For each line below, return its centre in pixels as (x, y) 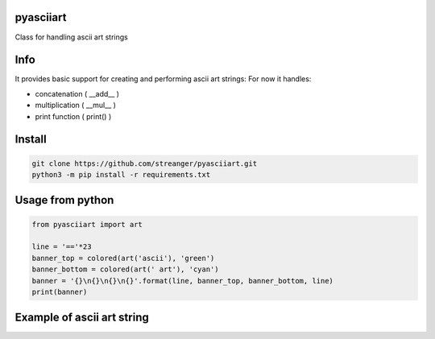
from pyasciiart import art (87, 224)
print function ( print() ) (73, 116)
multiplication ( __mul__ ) (76, 105)
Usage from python (64, 200)
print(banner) (60, 291)
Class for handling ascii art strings (71, 37)
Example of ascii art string (82, 318)
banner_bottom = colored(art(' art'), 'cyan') (125, 269)
